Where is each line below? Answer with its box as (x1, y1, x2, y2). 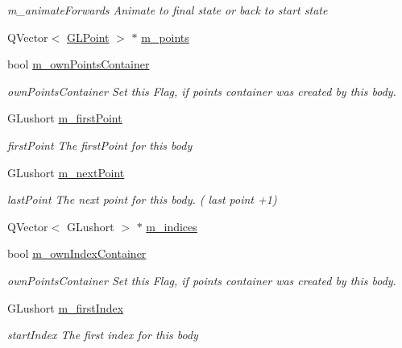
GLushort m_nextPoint (7, 164, 125, 180)
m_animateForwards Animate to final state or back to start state (7, 2, 328, 18)
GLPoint (66, 28, 110, 45)
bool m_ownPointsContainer (7, 56, 150, 72)
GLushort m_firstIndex (7, 299, 124, 316)
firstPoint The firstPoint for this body (7, 136, 193, 153)
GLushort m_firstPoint (7, 110, 122, 126)
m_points (141, 28, 189, 45)
